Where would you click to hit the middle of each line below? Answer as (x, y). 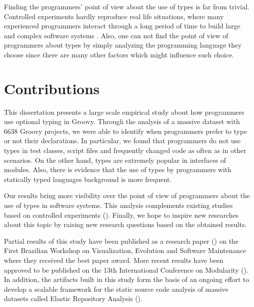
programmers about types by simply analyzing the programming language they (123, 45)
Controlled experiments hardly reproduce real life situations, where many (114, 16)
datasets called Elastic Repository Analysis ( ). (73, 298)
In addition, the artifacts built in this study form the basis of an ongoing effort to (127, 279)
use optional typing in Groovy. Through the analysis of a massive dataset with (122, 121)
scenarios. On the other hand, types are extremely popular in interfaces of (115, 160)
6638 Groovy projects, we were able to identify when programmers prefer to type (126, 131)
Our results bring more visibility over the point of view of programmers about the (127, 195)
